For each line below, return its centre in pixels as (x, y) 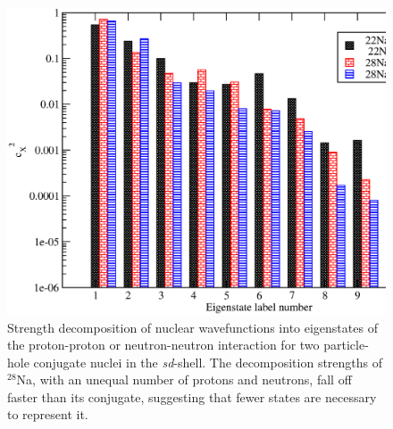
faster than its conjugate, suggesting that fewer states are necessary (192, 396)
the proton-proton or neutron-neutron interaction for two (163, 345)
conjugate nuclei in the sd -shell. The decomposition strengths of (208, 362)
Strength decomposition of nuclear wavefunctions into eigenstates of (192, 327)
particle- (346, 345)
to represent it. (48, 414)
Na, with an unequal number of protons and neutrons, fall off (184, 379)
